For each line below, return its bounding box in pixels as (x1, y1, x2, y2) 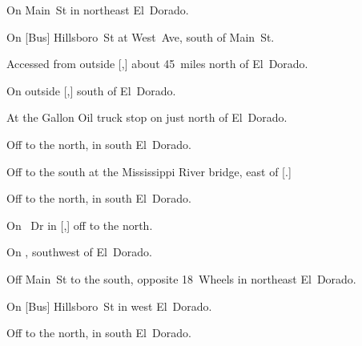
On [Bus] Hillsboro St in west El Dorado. (6, 297, 212, 314)
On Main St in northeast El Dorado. (6, 2, 189, 18)
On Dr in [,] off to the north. (6, 216, 153, 233)
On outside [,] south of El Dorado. (6, 82, 176, 99)
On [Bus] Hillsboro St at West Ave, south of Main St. (6, 28, 275, 45)
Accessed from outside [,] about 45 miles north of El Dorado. (6, 55, 308, 72)
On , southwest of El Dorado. (6, 243, 152, 260)
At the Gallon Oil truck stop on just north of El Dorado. (6, 109, 288, 126)
